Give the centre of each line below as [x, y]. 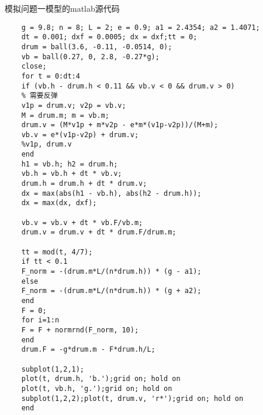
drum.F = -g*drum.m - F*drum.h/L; [88, 350]
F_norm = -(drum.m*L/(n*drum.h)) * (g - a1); [111, 271]
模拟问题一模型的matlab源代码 [62, 8]
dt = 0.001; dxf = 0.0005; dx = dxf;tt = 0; [109, 37]
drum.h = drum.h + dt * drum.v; [84, 184]
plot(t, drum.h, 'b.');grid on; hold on [101, 379]
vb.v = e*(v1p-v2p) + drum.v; [80, 135]
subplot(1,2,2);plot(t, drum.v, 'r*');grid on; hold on [132, 398]
